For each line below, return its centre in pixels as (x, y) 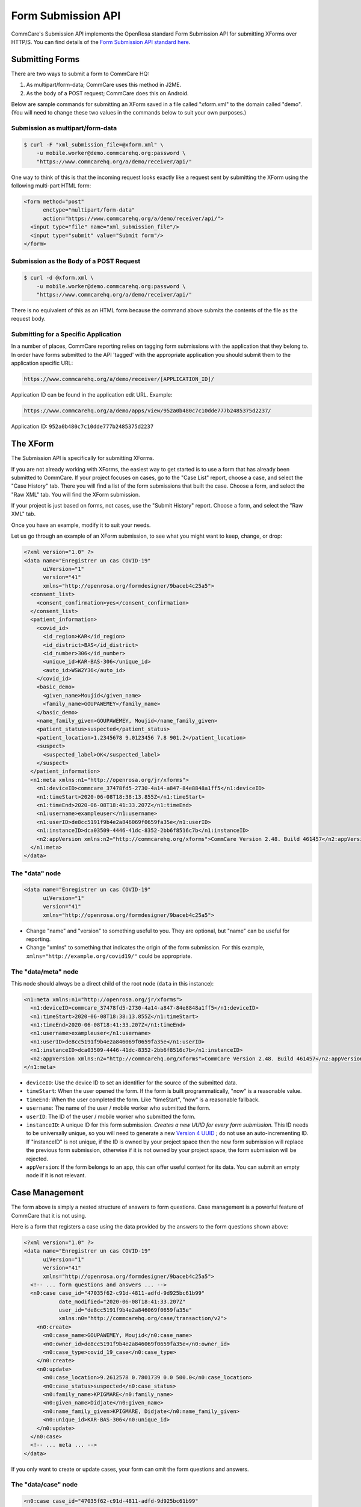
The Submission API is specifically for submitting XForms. (83, 458)
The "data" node (36, 873)
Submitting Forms (45, 59)
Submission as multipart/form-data (64, 128)
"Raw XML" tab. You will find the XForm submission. (76, 494)
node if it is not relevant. (56, 1175)
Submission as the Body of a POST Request (76, 261)
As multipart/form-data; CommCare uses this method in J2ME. (104, 85)
